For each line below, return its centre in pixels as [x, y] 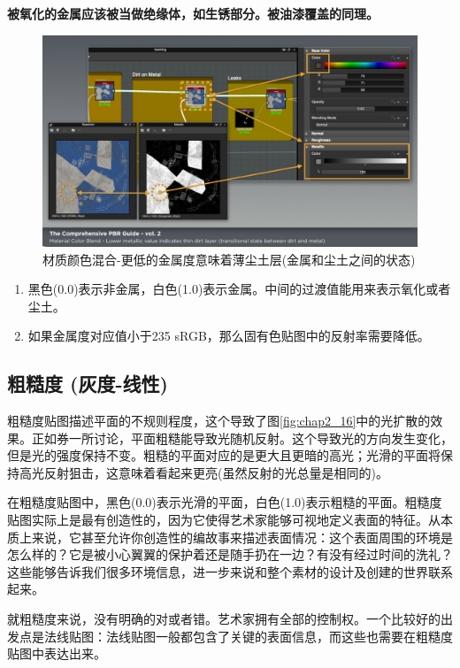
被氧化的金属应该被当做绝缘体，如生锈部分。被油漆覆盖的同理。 [193, 13]
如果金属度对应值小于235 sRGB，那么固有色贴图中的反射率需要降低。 [229, 336]
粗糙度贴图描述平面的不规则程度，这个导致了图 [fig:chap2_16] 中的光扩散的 [219, 421]
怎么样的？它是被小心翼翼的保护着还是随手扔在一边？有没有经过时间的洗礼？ [230, 554]
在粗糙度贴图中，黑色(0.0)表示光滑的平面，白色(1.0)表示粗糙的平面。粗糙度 [225, 502]
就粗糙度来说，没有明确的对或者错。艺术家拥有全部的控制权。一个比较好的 [224, 619]
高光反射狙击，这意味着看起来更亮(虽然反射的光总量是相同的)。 [203, 472]
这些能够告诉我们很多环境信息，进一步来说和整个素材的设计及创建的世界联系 [230, 571]
